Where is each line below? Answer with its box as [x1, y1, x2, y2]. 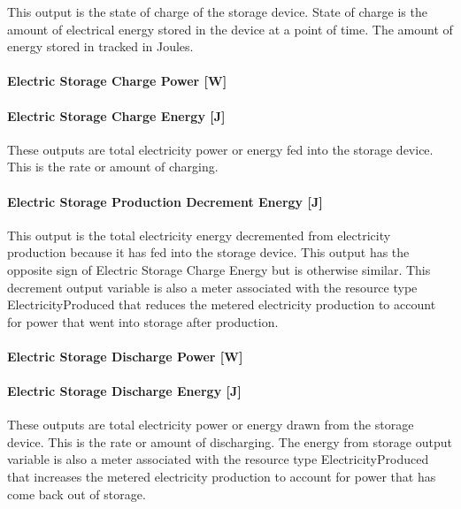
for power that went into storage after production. [7, 312, 279, 330]
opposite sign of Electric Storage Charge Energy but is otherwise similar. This [7, 260, 431, 278]
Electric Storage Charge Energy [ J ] [7, 106, 226, 125]
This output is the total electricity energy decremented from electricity [7, 225, 391, 244]
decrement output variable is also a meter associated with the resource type [7, 277, 418, 296]
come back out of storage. [7, 484, 146, 503]
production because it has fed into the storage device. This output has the [7, 243, 410, 262]
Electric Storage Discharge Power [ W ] [7, 346, 243, 365]
